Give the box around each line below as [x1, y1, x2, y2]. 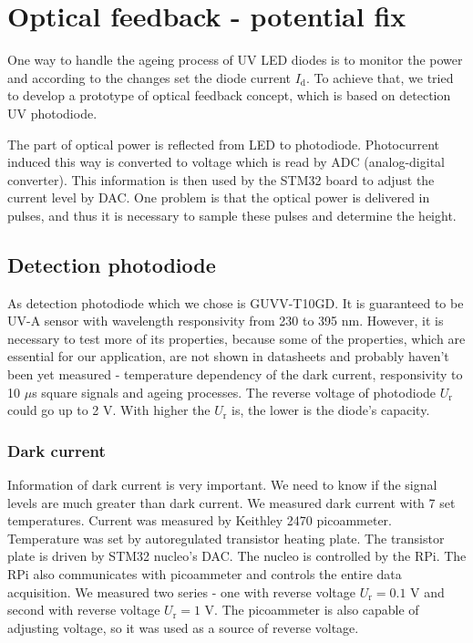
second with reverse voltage [7, 600, 160, 619]
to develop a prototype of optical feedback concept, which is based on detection [7, 86, 451, 105]
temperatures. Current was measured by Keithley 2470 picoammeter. [7, 511, 392, 530]
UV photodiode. [7, 103, 98, 122]
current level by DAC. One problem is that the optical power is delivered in [7, 188, 430, 207]
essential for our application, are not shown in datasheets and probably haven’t [7, 347, 449, 366]
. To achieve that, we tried [306, 67, 454, 87]
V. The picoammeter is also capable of [204, 600, 419, 619]
